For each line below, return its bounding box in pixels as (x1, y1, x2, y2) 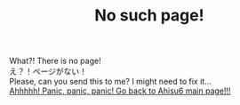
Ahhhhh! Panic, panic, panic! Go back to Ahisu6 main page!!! (9, 85, 231, 96)
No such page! (94, 5, 204, 26)
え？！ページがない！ (9, 66, 87, 77)
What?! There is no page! (9, 55, 101, 67)
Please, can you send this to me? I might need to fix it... (9, 77, 212, 87)
